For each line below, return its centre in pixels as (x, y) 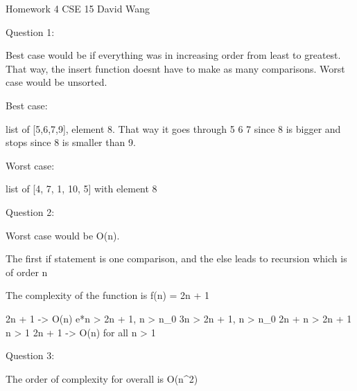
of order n (27, 272)
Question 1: (30, 31)
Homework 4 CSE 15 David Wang (78, 8)
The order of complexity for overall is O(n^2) (102, 378)
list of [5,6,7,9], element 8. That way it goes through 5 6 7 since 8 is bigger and (173, 128)
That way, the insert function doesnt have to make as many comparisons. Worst (175, 68)
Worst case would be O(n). (63, 235)
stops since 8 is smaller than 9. (71, 142)
